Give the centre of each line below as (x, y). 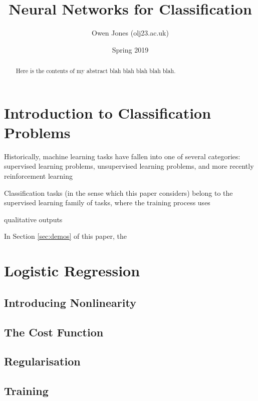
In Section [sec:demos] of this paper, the (65, 236)
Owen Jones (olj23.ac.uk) (130, 33)
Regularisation (42, 361)
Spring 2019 (130, 49)
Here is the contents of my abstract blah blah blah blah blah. (96, 71)
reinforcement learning (39, 176)
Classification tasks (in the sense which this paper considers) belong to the (118, 192)
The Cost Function (54, 332)
